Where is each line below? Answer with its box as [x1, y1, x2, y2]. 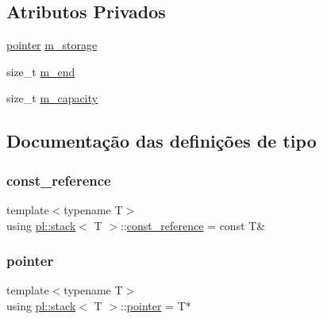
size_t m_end [6, 63, 75, 79]
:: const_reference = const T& [121, 217, 266, 233]
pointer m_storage [6, 37, 98, 53]
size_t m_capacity [6, 90, 98, 106]
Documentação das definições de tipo [6, 129, 317, 153]
